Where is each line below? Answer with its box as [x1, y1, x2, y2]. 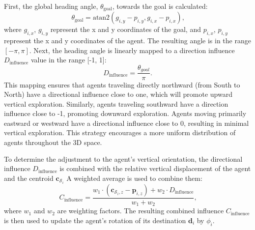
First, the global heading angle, [4, 1, 98, 11]
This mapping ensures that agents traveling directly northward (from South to [4, 79, 240, 89]
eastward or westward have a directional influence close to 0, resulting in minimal [4, 117, 249, 128]
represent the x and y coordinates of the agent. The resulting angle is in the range [4, 35, 251, 46]
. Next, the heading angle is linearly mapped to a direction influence [29, 45, 235, 55]
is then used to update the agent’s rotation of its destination [4, 215, 186, 226]
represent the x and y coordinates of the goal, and [50, 24, 201, 34]
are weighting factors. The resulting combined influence [57, 205, 224, 216]
